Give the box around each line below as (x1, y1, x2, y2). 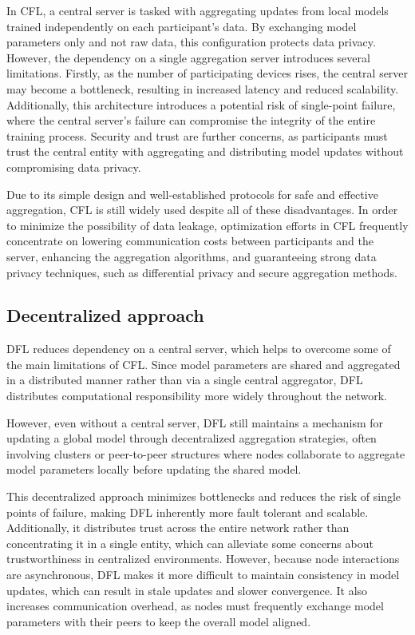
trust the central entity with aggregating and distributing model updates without (6, 143, 404, 160)
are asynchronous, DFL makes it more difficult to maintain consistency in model (6, 566, 400, 583)
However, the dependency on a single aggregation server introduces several (6, 49, 370, 65)
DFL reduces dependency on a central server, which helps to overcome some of (6, 340, 391, 357)
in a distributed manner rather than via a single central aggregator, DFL (6, 371, 363, 388)
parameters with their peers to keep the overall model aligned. (6, 613, 311, 629)
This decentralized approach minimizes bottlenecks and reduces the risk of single (6, 488, 401, 505)
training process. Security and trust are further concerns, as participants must (6, 127, 388, 144)
